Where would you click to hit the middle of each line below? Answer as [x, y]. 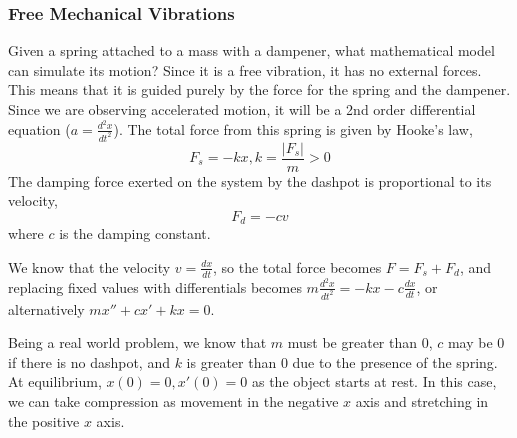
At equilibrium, [55, 381]
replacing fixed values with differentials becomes [155, 286]
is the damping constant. [135, 233]
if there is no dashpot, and [89, 361]
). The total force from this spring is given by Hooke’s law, [293, 128]
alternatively [46, 308]
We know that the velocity [89, 266]
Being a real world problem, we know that [137, 342]
